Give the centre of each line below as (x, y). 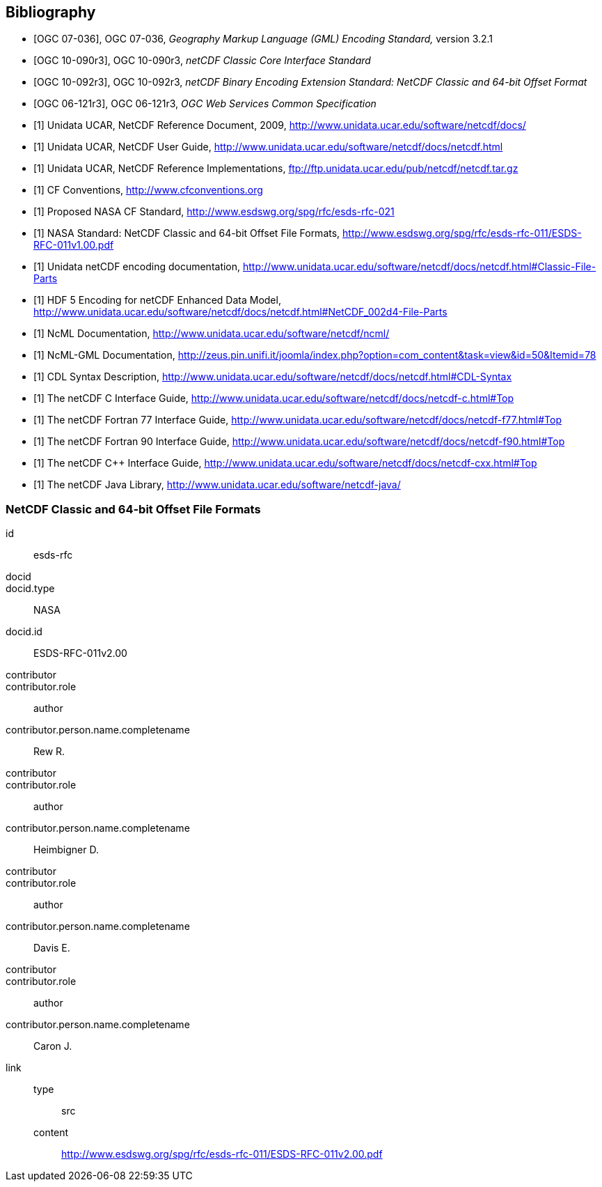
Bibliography (51, 12)
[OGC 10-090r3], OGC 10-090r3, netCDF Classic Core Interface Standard (202, 61)
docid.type (30, 589)
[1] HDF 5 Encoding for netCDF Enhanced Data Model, (157, 300)
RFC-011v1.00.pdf (74, 245)
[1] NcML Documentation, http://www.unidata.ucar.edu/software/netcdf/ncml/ (212, 334)
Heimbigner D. (66, 850)
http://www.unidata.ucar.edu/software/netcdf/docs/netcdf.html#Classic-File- (420, 267)
